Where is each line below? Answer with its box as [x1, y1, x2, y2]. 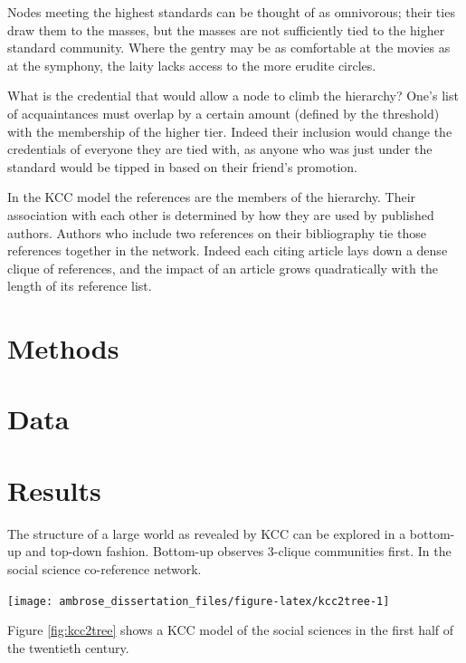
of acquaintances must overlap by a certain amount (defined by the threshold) [7, 103, 440, 122]
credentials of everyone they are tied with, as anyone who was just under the [7, 139, 433, 159]
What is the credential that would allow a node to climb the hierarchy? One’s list [7, 86, 459, 105]
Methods [7, 330, 119, 367]
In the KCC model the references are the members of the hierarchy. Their [7, 187, 416, 207]
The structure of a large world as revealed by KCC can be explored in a [7, 524, 406, 543]
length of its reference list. [7, 276, 152, 295]
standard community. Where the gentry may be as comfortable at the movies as [7, 38, 451, 57]
